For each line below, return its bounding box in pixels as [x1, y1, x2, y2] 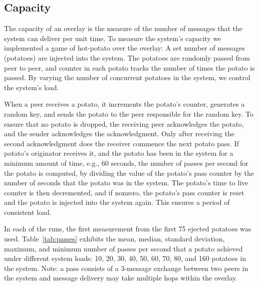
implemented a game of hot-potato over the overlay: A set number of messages [4, 43, 245, 53]
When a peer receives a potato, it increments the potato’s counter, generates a [4, 99, 245, 109]
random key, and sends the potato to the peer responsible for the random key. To [4, 108, 253, 119]
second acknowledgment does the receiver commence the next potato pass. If [4, 138, 239, 148]
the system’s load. [4, 82, 59, 92]
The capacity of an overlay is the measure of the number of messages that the [4, 23, 243, 34]
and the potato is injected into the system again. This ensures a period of [4, 197, 230, 207]
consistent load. [4, 206, 52, 217]
